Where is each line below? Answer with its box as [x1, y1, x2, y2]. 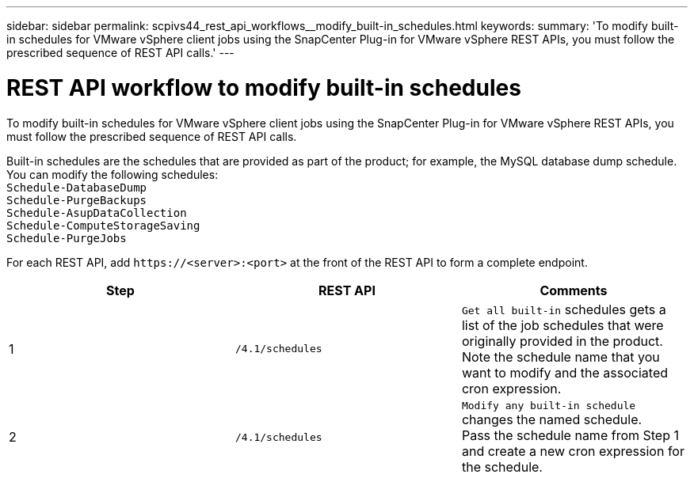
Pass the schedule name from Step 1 [461, 427, 679, 443]
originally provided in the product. [461, 332, 663, 349]
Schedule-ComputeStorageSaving [6, 218, 200, 232]
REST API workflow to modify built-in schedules [6, 74, 521, 101]
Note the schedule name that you [461, 348, 660, 365]
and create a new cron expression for [461, 442, 684, 459]
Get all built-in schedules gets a [461, 301, 666, 317]
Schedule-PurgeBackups [6, 193, 147, 207]
